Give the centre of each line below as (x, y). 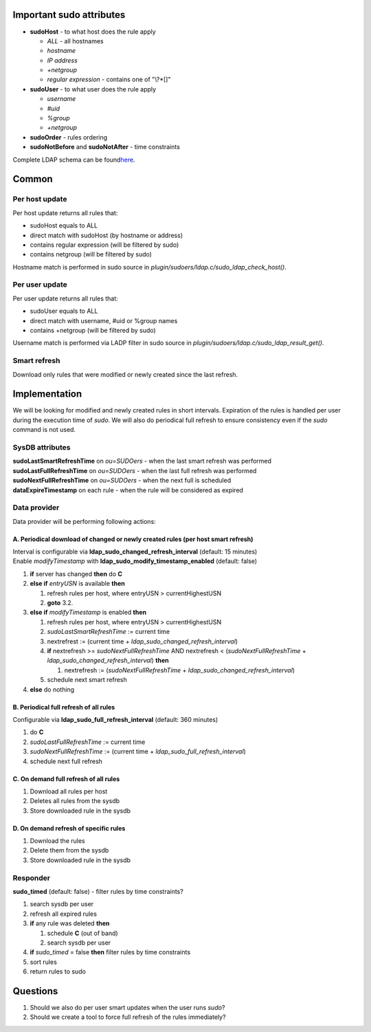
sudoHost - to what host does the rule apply (93, 32)
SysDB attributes (42, 447)
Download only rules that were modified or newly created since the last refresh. (125, 374)
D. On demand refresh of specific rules (69, 828)
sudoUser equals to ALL (64, 311)
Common (33, 179)
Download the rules (57, 841)
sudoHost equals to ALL (64, 226)
